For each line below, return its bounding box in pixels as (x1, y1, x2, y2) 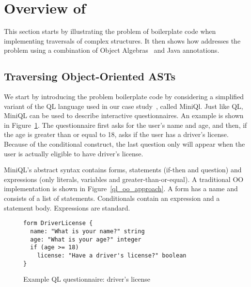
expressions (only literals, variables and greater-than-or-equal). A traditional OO (4, 174, 244, 184)
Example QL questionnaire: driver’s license (23, 274, 151, 284)
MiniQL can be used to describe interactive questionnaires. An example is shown (4, 110, 244, 121)
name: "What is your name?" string (30, 227, 145, 235)
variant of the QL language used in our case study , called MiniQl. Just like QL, (4, 101, 243, 111)
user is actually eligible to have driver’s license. (4, 148, 143, 158)
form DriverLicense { (23, 220, 93, 227)
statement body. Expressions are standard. (4, 202, 130, 212)
